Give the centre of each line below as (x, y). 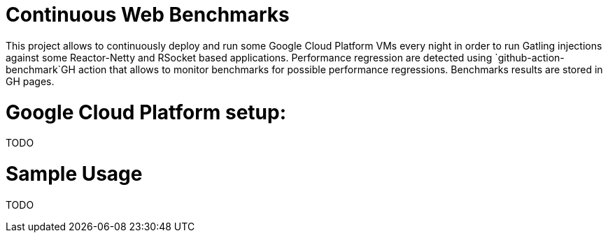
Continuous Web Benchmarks (148, 15)
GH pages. (30, 81)
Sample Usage (74, 174)
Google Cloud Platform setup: (146, 112)
